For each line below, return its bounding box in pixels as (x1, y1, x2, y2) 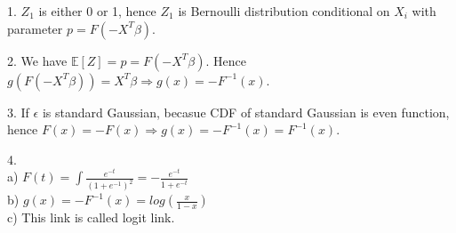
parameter (7, 19, 63, 37)
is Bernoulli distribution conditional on (178, 2, 390, 20)
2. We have (7, 51, 68, 69)
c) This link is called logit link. (7, 208, 175, 227)
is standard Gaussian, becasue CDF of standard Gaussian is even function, (42, 102, 450, 121)
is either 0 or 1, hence (38, 2, 156, 20)
